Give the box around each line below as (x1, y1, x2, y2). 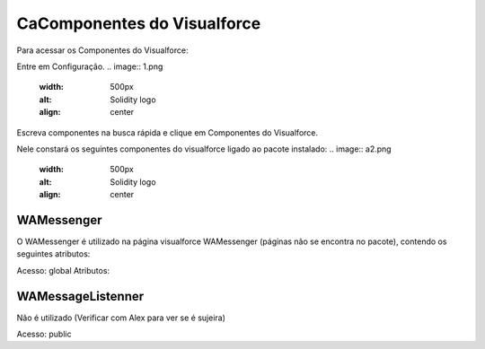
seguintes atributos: (16, 249, 91, 259)
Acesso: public (16, 328, 72, 340)
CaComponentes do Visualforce (16, 13, 261, 33)
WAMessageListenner (16, 288, 145, 304)
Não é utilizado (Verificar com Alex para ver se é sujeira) (16, 312, 226, 323)
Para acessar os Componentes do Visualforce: (16, 45, 189, 56)
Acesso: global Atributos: (16, 265, 110, 275)
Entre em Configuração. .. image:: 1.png (16, 61, 163, 72)
